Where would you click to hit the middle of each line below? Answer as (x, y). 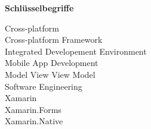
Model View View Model (50, 74)
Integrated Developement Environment (76, 51)
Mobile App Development (52, 63)
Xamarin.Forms (33, 109)
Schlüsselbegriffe (39, 8)
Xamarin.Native (34, 121)
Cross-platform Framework (54, 40)
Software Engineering (44, 86)
